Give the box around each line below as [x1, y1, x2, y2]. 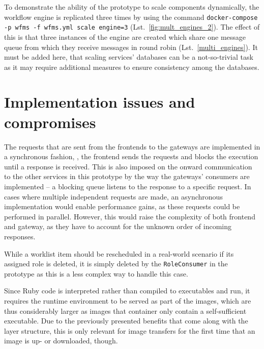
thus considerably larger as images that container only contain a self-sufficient [4, 305, 247, 316]
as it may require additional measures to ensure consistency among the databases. [4, 61, 259, 72]
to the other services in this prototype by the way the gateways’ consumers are [4, 171, 250, 182]
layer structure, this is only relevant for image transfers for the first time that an [4, 325, 255, 336]
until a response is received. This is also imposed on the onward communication [4, 161, 252, 171]
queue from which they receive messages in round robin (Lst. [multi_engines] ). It [4, 41, 258, 52]
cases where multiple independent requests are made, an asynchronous [4, 191, 223, 202]
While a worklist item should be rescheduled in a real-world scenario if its [4, 248, 234, 259]
